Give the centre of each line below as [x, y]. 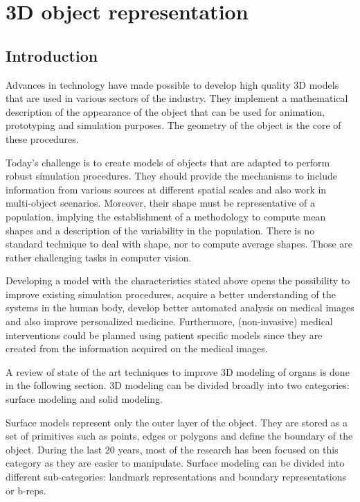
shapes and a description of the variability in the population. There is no [160, 230]
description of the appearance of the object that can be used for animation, [165, 111]
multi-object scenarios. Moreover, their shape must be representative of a [161, 203]
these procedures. [42, 138]
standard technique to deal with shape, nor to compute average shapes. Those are [179, 244]
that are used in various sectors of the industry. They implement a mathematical [177, 98]
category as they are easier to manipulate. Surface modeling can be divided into [175, 463]
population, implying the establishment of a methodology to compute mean [166, 216]
